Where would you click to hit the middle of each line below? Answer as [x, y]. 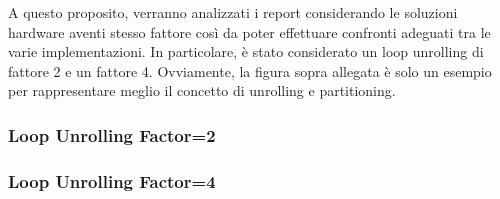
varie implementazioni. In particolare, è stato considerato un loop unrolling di [246, 51]
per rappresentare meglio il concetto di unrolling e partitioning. [202, 90]
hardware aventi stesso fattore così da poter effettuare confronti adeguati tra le [249, 31]
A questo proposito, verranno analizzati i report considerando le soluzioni [233, 12]
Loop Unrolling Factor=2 [112, 134]
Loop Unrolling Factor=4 [112, 180]
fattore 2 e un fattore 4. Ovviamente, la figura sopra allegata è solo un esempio [250, 70]
